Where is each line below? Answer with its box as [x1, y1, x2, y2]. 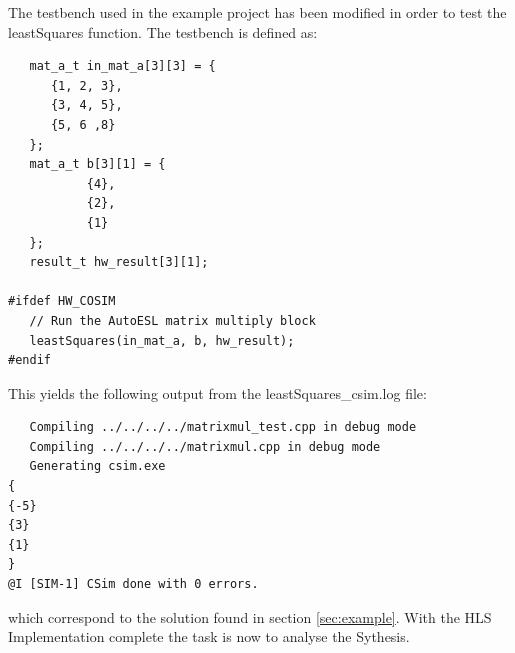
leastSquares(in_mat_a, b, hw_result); [29, 333, 295, 348]
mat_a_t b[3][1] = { [29, 157, 166, 172]
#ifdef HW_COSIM [8, 294, 116, 309]
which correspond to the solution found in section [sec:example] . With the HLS [8, 606, 492, 627]
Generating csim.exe [29, 459, 166, 474]
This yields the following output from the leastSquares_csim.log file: [8, 382, 427, 403]
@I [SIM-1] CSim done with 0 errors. [8, 577, 259, 592]
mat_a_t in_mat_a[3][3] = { [29, 59, 216, 74]
